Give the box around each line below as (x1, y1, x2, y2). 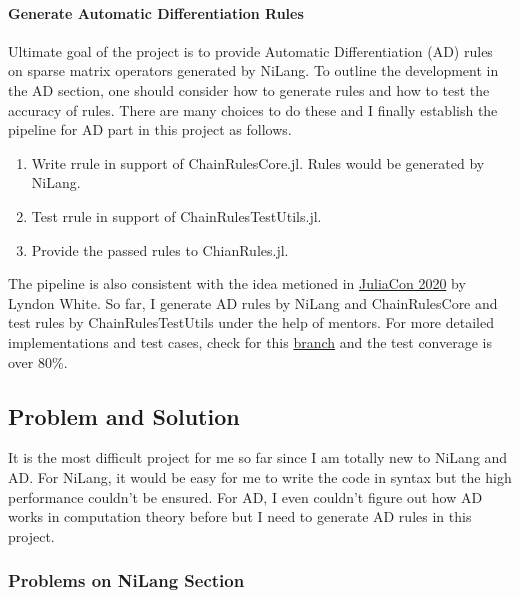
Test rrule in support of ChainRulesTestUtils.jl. (31, 205, 322, 226)
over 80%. (8, 351, 68, 372)
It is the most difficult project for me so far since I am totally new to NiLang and (8, 447, 508, 468)
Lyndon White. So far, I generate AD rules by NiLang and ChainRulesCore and (8, 292, 498, 313)
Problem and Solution (8, 400, 240, 431)
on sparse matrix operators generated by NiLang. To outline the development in (8, 60, 499, 81)
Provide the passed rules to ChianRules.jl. (31, 239, 289, 260)
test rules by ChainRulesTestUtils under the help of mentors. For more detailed (8, 312, 494, 333)
